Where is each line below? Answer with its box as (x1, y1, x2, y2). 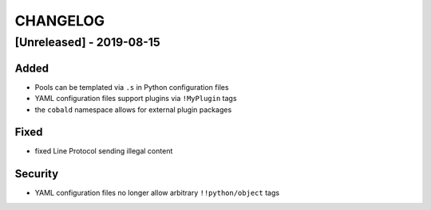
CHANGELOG (14, 12, 105, 29)
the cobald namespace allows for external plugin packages (34, 104, 232, 115)
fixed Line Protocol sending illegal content (34, 146, 173, 156)
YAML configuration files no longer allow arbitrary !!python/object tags (34, 188, 279, 198)
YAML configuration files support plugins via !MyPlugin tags (34, 94, 237, 103)
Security (14, 167, 59, 181)
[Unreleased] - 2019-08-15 (14, 35, 160, 49)
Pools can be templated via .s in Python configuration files (34, 82, 229, 91)
